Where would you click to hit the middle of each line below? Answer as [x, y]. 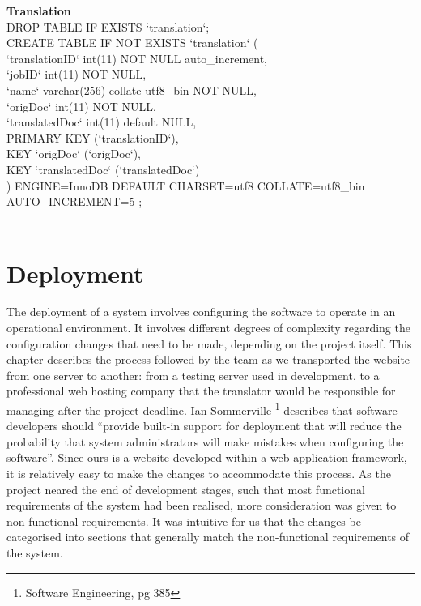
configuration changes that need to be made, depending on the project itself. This [209, 343]
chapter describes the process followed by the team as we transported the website [208, 359]
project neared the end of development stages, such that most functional [186, 489]
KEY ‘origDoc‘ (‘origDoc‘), [74, 154]
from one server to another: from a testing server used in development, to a [193, 375]
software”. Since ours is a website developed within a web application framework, [207, 457]
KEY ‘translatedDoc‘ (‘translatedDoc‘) [103, 169]
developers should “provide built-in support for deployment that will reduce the [204, 426]
